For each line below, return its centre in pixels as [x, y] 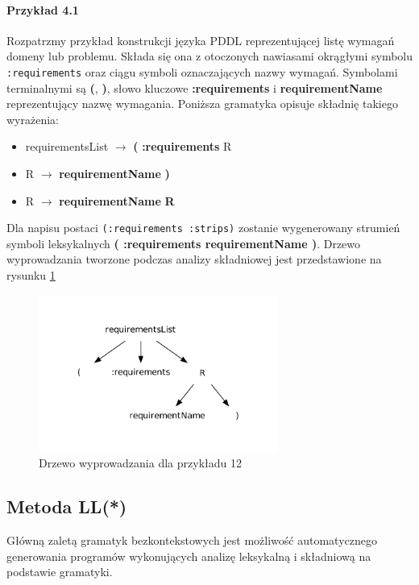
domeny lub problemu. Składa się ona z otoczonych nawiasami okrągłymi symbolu [209, 56]
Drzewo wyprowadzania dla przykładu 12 [140, 463]
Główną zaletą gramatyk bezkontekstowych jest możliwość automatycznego [192, 540]
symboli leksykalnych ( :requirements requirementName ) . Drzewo [184, 243]
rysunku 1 [31, 275]
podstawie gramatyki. [60, 572]
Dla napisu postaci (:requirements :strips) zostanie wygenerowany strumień [203, 228]
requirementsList [67, 146]
